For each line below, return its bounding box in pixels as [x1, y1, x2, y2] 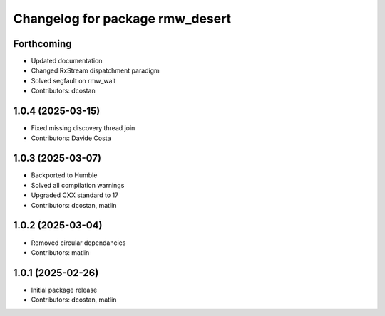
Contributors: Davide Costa [31, 134, 111, 142]
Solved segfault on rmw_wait [31, 76, 116, 85]
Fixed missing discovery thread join [31, 124, 135, 132]
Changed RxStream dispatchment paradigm [31, 66, 160, 75]
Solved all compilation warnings [31, 181, 125, 189]
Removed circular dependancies [31, 238, 126, 247]
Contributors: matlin [31, 248, 90, 256]
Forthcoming [13, 38, 72, 50]
